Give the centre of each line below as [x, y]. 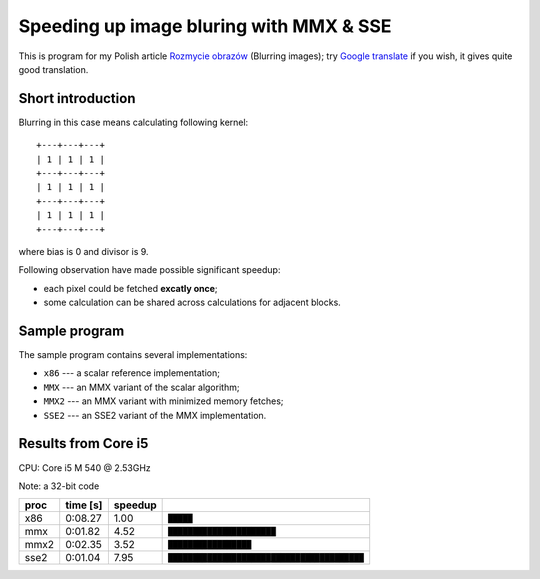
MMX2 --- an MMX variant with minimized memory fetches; [163, 401]
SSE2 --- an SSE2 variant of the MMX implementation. [155, 415]
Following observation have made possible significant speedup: [149, 270]
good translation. [53, 69]
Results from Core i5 [83, 443]
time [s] [84, 505]
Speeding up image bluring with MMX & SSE [205, 26]
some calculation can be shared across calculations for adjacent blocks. [192, 302]
